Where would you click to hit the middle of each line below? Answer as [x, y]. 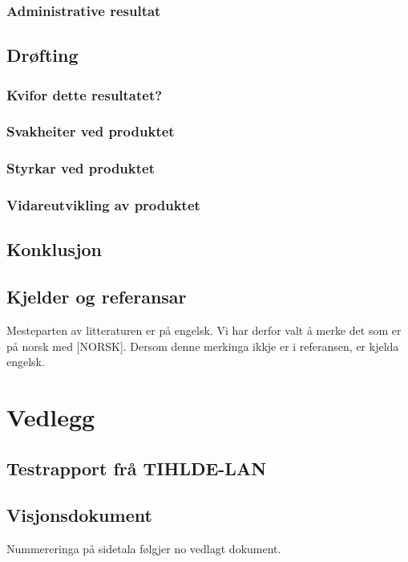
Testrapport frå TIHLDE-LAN [137, 468]
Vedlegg [51, 416]
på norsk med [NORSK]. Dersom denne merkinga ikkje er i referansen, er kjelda [203, 346]
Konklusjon [55, 249]
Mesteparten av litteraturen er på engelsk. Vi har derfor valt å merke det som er [204, 330]
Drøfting [42, 55]
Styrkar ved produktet [81, 168]
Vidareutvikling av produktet [103, 205]
